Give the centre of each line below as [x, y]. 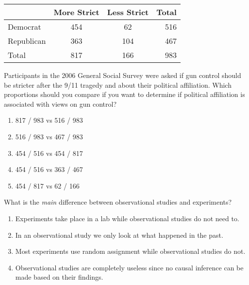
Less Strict [128, 12]
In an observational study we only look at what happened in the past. [119, 235]
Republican [27, 41]
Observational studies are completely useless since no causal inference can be [129, 267]
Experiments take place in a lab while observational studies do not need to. [127, 218]
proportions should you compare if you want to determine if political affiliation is [124, 94]
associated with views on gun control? [60, 104]
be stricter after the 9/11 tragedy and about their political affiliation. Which [118, 85]
